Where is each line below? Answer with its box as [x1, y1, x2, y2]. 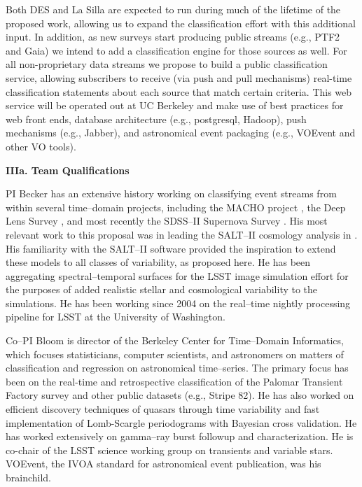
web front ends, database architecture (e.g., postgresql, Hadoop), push [6, 111, 307, 126]
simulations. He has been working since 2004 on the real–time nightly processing [6, 295, 351, 310]
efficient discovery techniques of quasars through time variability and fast [6, 402, 320, 416]
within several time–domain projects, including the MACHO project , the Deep [6, 199, 346, 214]
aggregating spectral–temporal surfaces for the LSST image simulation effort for [6, 268, 349, 283]
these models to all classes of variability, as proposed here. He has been [6, 255, 311, 269]
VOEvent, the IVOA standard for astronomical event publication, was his [6, 456, 321, 471]
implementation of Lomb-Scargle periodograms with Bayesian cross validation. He [6, 415, 357, 430]
